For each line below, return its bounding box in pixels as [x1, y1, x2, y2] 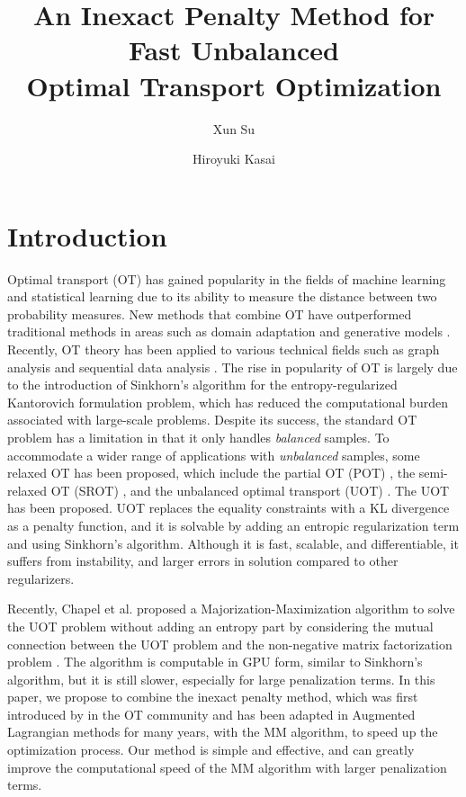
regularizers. [7, 569, 75, 587]
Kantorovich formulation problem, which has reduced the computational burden [7, 392, 448, 411]
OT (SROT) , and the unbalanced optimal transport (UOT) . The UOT [50, 480, 450, 499]
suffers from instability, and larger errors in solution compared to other [7, 551, 399, 570]
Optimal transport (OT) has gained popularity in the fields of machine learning [7, 269, 446, 288]
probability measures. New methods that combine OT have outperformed [7, 304, 412, 323]
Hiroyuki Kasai [193, 149, 275, 168]
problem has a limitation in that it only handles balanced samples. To [7, 427, 390, 446]
